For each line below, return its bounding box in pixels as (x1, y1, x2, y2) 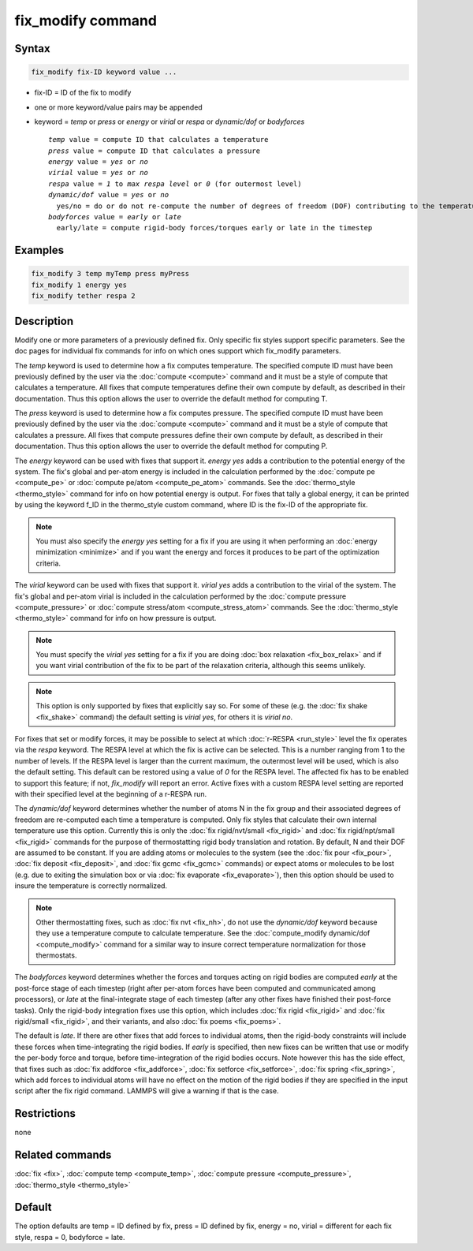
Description (14, 314, 74, 327)
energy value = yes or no (48, 158, 149, 166)
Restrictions (14, 1107, 76, 1120)
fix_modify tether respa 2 (31, 292, 136, 301)
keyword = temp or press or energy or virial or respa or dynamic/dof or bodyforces (34, 117, 305, 126)
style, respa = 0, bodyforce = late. (14, 1232, 125, 1242)
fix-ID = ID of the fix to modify (34, 88, 132, 98)
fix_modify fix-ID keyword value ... (31, 68, 177, 77)
